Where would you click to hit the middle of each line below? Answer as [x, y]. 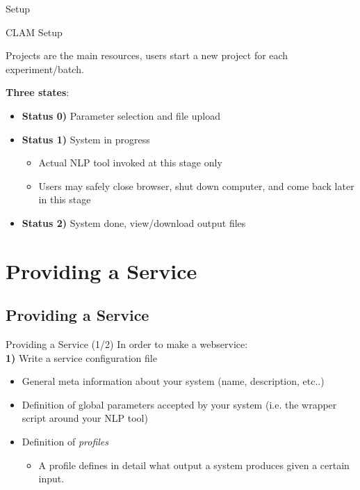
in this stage [65, 199]
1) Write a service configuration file [81, 357]
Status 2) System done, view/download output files [134, 222]
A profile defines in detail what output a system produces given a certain [194, 465]
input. [51, 479]
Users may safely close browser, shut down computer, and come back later [196, 185]
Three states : [38, 92]
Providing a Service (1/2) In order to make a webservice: [127, 344]
